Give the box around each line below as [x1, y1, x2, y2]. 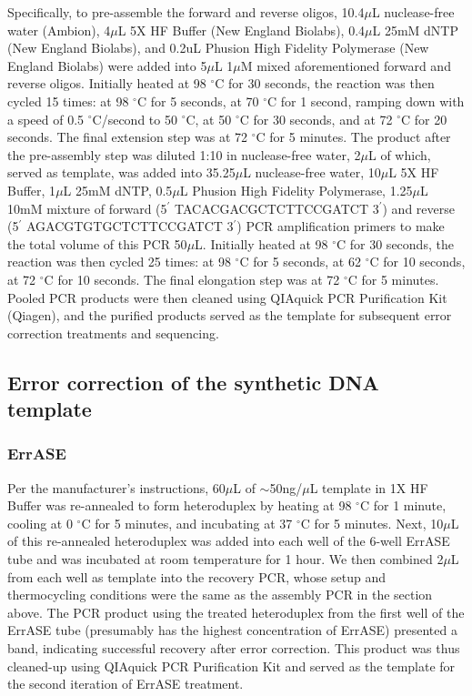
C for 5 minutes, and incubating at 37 [81, 513, 293, 532]
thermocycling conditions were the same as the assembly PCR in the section [7, 585, 433, 604]
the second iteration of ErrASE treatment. [7, 674, 244, 693]
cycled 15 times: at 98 [7, 91, 129, 110]
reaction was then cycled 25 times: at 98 [7, 252, 231, 271]
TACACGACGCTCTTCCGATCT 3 [175, 198, 379, 217]
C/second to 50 [92, 109, 177, 128]
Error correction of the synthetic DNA [7, 368, 379, 396]
